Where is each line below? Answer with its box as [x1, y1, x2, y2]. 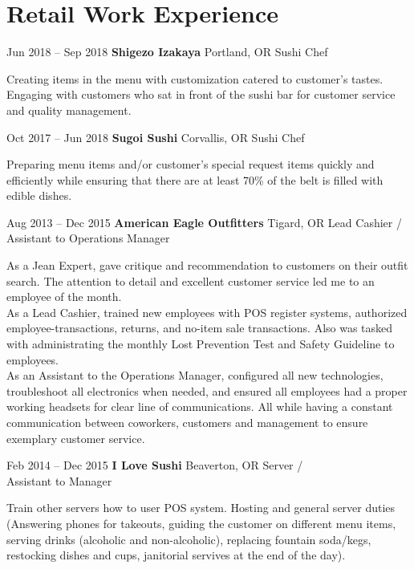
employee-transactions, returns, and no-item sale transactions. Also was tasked [6, 319, 393, 336]
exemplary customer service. [6, 429, 145, 446]
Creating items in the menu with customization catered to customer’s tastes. [6, 70, 384, 87]
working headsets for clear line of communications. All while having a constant [6, 398, 393, 415]
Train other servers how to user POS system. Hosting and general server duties [6, 499, 396, 516]
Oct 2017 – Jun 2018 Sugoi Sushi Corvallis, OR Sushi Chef [6, 128, 305, 145]
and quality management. [6, 101, 132, 118]
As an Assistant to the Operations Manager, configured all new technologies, [6, 367, 384, 384]
